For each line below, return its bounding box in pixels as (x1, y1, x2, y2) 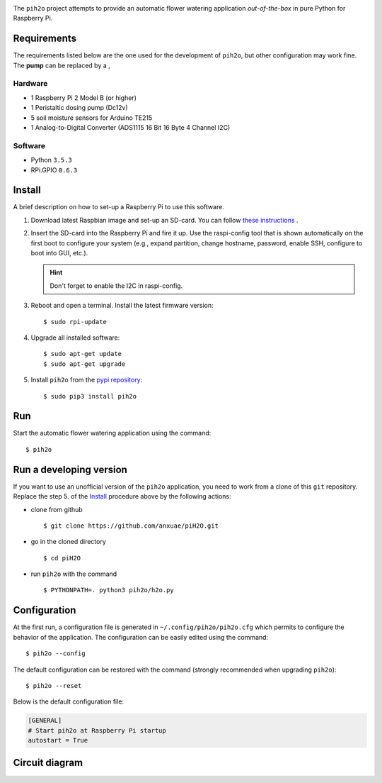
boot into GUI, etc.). (30, 249, 88, 257)
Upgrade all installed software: (30, 333, 120, 342)
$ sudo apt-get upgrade (43, 360, 126, 368)
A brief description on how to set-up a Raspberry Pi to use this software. (13, 203, 224, 211)
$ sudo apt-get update (43, 350, 122, 358)
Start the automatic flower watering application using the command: (13, 429, 212, 438)
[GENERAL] (28, 716, 62, 725)
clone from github (30, 505, 83, 513)
